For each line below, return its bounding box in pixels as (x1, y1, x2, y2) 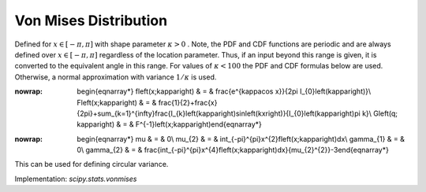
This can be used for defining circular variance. (14, 160, 169, 169)
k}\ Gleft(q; (361, 109, 398, 118)
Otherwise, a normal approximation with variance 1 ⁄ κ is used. (14, 72, 217, 82)
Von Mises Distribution (14, 12, 168, 29)
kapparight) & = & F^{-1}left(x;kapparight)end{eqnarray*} (77, 120, 262, 129)
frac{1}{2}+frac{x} (158, 98, 218, 107)
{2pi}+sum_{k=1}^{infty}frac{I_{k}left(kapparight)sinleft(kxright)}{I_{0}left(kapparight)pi (77, 109, 361, 118)
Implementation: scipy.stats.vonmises (14, 174, 137, 183)
